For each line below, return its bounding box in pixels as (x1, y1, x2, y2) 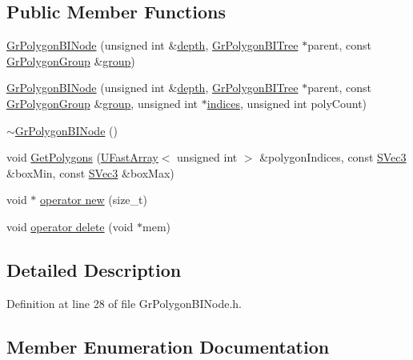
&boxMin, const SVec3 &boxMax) (6, 164, 174, 181)
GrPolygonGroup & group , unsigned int (6, 94, 198, 111)
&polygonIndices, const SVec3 (259, 149, 407, 166)
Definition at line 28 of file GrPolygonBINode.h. (6, 294, 242, 311)
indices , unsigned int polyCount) (206, 94, 367, 111)
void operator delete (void (6, 218, 134, 234)
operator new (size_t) (40, 191, 147, 208)
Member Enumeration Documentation (6, 334, 330, 358)
